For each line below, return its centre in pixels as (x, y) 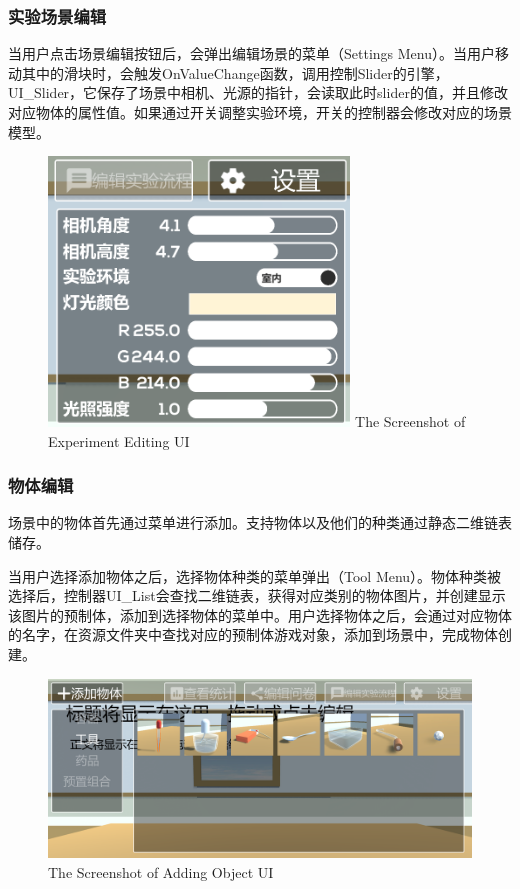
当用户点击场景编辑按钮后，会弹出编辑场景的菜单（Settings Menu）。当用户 (251, 53)
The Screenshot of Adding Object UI (161, 871)
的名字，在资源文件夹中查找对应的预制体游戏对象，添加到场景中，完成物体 (253, 634)
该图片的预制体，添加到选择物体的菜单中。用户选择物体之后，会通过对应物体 (260, 614)
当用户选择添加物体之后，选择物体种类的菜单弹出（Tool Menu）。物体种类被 (255, 575)
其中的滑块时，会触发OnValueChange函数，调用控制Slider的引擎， (235, 72)
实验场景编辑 (57, 15)
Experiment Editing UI (119, 440)
